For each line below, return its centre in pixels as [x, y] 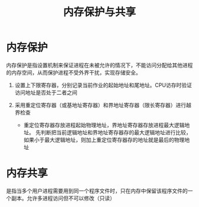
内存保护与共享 [99, 12]
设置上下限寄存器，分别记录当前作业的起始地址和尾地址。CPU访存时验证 [103, 85]
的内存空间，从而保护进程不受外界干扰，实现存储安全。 [73, 72]
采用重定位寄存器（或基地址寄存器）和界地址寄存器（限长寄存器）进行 [100, 105]
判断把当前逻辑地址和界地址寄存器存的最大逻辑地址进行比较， [116, 132]
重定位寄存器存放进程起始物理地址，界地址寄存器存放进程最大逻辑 [104, 125]
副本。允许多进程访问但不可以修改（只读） [63, 198]
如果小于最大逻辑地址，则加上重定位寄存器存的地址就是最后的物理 [104, 140]
